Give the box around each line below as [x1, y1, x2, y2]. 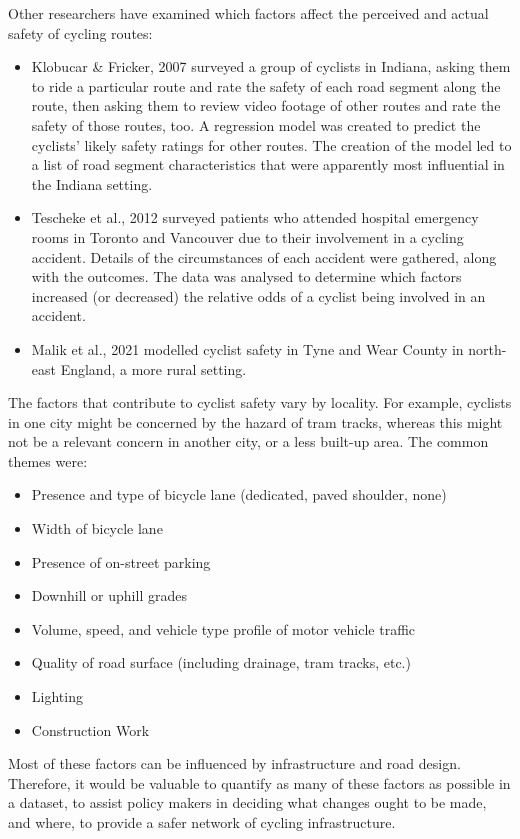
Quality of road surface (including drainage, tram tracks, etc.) [31, 652, 411, 673]
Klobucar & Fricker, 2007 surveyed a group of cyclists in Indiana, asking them [31, 56, 511, 77]
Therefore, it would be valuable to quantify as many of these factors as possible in [8, 772, 511, 793]
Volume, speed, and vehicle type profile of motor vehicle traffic [31, 618, 416, 639]
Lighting [31, 686, 83, 707]
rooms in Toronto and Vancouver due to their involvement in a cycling [31, 226, 464, 247]
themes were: [8, 450, 88, 471]
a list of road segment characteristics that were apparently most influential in [31, 154, 505, 175]
